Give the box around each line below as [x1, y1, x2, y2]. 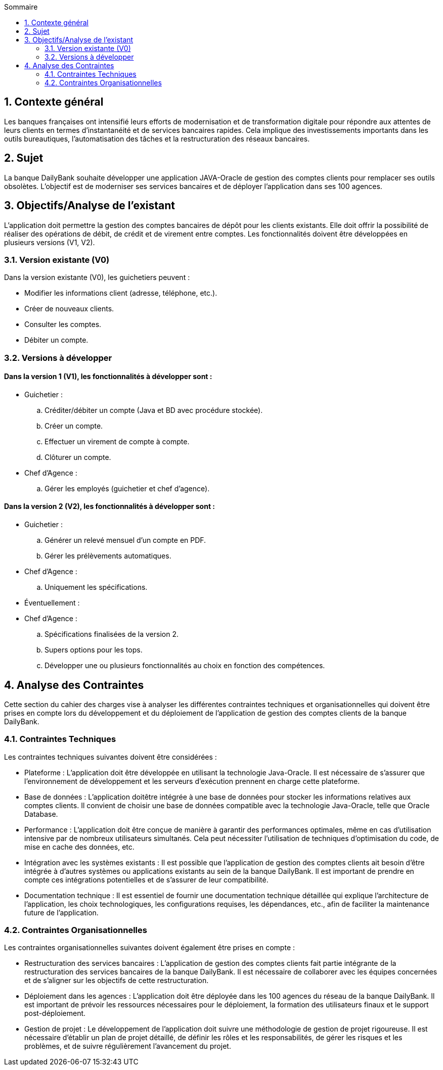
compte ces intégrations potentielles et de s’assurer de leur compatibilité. [24, 875, 269, 884]
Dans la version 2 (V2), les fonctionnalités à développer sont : [4, 502, 215, 511]
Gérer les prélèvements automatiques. [45, 551, 171, 561]
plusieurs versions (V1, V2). [4, 238, 95, 247]
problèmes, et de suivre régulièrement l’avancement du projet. [24, 1042, 231, 1051]
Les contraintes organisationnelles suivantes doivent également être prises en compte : [4, 943, 295, 952]
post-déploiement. [24, 1009, 86, 1018]
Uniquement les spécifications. [45, 583, 148, 592]
